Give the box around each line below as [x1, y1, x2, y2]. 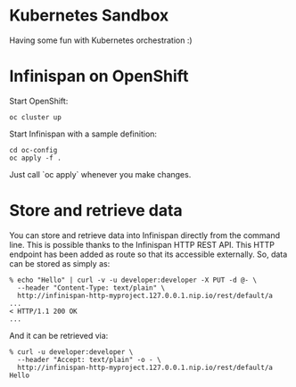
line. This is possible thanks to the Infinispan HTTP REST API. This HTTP [9, 239, 275, 250]
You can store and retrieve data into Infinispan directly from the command [9, 229, 281, 241]
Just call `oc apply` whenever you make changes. [9, 169, 192, 179]
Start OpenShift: [9, 95, 69, 106]
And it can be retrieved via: [9, 330, 109, 341]
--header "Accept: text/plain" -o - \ [17, 355, 162, 364]
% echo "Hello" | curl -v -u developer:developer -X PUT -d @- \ [9, 276, 257, 284]
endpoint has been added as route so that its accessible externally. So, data [9, 249, 288, 259]
